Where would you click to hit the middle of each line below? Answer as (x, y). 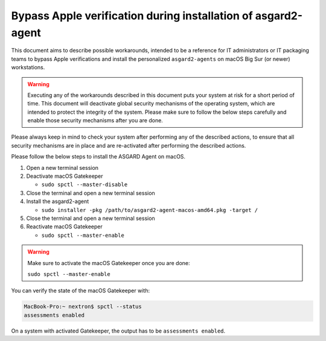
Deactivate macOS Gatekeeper (65, 176)
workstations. (28, 67)
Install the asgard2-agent (58, 201)
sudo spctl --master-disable (85, 185)
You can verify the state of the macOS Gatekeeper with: (81, 291)
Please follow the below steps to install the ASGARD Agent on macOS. (98, 157)
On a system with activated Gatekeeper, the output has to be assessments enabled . (118, 331)
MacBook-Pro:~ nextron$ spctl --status (83, 307)
